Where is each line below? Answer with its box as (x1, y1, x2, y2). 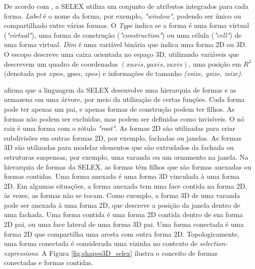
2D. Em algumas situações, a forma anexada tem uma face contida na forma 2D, (4, 180, 247, 191)
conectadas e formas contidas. (4, 257, 93, 268)
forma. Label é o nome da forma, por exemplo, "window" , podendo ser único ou (4, 10, 241, 21)
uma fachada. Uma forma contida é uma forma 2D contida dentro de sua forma (4, 209, 243, 220)
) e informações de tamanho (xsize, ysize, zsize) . (98, 68, 243, 78)
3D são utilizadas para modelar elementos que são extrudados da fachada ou (4, 142, 234, 152)
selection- (199, 238, 228, 248)
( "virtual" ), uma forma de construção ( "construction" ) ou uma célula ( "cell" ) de (4, 29, 242, 40)
